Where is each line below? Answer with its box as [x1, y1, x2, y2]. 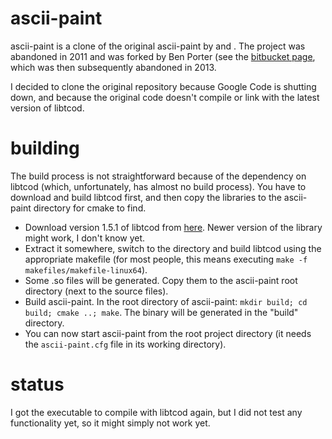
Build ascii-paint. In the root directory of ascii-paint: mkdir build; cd [24, 295, 308, 307]
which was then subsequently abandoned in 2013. [10, 61, 217, 73]
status [10, 373, 65, 396]
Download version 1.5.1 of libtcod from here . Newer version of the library [24, 221, 323, 233]
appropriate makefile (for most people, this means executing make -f [24, 253, 308, 265]
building [10, 137, 80, 160]
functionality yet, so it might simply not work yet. [10, 417, 211, 429]
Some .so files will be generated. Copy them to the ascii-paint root [24, 274, 298, 286]
